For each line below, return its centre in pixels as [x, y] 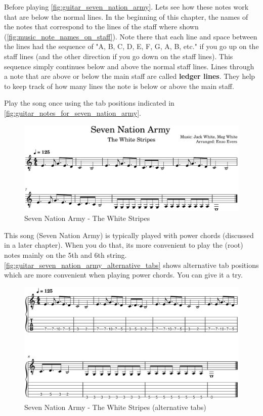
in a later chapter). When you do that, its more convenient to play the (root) [124, 245]
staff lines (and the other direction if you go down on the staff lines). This [119, 56]
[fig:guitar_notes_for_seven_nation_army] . [73, 112]
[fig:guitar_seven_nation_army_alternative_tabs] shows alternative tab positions [131, 265]
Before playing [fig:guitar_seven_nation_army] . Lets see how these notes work [126, 7]
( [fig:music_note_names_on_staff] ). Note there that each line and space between [131, 36]
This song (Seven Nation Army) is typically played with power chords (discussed [129, 235]
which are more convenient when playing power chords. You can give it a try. [123, 275]
